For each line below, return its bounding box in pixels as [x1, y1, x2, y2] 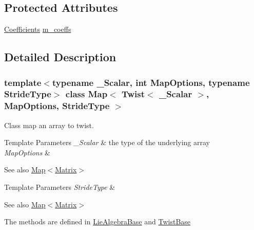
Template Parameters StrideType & [4, 182, 115, 192]
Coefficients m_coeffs [4, 24, 71, 34]
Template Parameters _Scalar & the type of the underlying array [4, 137, 210, 148]
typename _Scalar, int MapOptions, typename [52, 76, 250, 89]
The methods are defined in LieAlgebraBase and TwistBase [4, 216, 191, 227]
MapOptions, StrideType [4, 99, 110, 112]
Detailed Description [4, 49, 116, 65]
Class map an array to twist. [4, 119, 94, 130]
